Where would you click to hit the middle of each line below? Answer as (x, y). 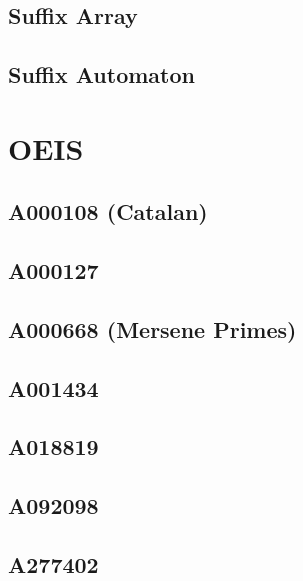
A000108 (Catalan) (108, 211)
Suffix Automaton (101, 74)
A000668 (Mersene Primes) (152, 328)
